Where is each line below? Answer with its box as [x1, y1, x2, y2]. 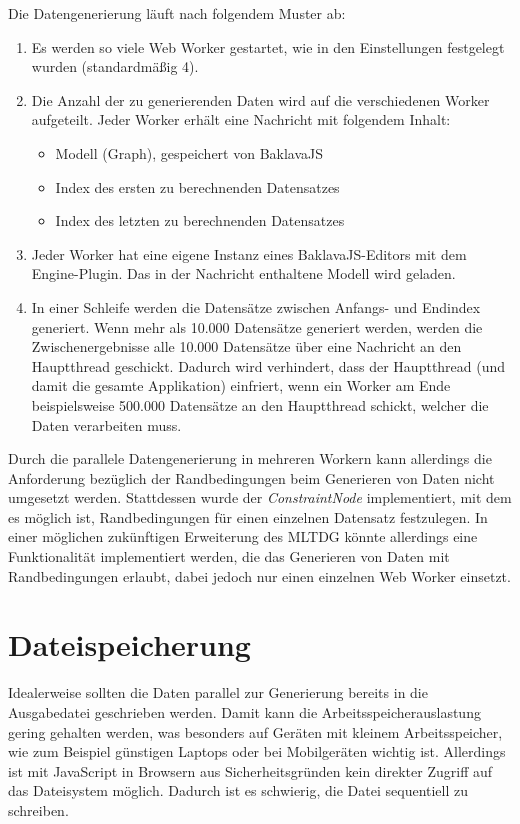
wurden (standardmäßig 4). [31, 56, 199, 77]
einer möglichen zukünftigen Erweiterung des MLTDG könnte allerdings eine [8, 526, 478, 547]
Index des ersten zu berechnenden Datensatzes [55, 176, 340, 197]
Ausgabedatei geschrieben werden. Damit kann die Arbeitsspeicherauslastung [8, 701, 481, 722]
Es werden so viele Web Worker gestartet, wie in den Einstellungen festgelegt [31, 36, 505, 57]
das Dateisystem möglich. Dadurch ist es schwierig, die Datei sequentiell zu [8, 780, 469, 801]
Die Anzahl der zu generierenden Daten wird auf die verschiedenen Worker [31, 89, 490, 110]
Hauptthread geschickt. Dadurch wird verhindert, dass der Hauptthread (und [31, 355, 506, 376]
